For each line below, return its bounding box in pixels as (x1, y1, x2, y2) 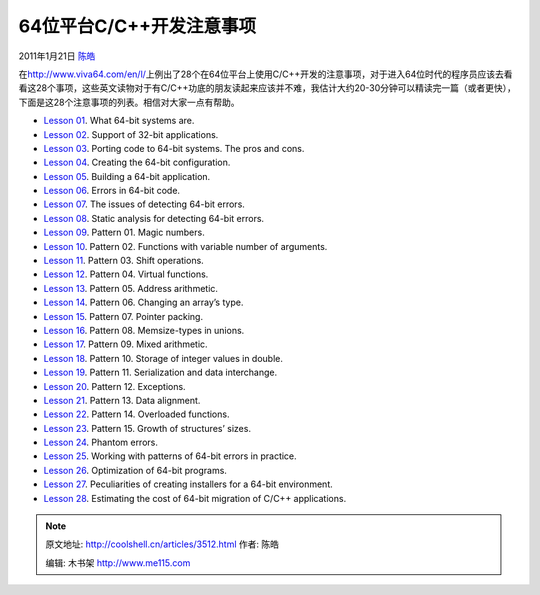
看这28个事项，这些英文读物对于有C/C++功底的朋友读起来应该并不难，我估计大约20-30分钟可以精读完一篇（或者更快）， (18, 82, 517, 94)
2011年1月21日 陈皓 (18, 50, 96, 62)
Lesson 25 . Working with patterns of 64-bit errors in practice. (43, 450, 297, 462)
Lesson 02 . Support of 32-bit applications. (43, 128, 219, 140)
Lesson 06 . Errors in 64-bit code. (43, 185, 180, 197)
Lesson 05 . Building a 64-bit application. (43, 170, 211, 182)
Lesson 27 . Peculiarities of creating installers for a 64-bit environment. (43, 478, 334, 490)
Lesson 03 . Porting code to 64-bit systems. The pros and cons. (43, 142, 305, 154)
